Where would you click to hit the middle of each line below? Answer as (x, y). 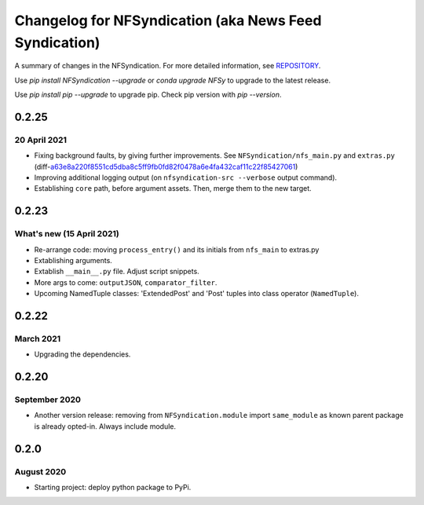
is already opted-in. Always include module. (105, 426)
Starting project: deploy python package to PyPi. (113, 488)
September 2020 (48, 400)
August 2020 (40, 471)
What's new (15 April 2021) (67, 234)
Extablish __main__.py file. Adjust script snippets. (117, 272)
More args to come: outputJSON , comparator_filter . (126, 282)
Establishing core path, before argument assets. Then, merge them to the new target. (173, 188)
